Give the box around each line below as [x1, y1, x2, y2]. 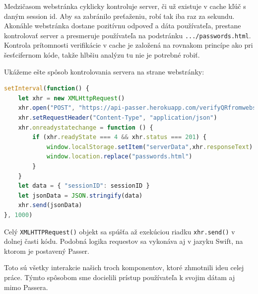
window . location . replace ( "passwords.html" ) [46, 153, 193, 160]
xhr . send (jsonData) [18, 202, 82, 209]
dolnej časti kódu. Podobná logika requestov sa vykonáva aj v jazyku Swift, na [4, 236, 243, 246]
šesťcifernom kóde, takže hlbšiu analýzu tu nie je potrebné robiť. [4, 50, 200, 60]
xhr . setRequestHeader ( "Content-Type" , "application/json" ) [18, 114, 217, 121]
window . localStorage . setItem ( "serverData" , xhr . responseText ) [46, 143, 253, 150]
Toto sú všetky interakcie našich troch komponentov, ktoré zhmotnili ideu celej [4, 262, 244, 273]
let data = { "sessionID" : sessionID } [18, 182, 150, 190]
